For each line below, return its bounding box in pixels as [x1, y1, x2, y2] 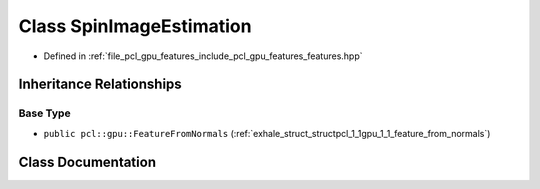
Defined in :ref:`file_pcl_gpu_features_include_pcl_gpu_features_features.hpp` [43, 50, 363, 62]
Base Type [18, 106, 71, 120]
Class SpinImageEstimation [18, 15, 252, 37]
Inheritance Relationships [18, 76, 182, 93]
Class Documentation [18, 153, 157, 170]
